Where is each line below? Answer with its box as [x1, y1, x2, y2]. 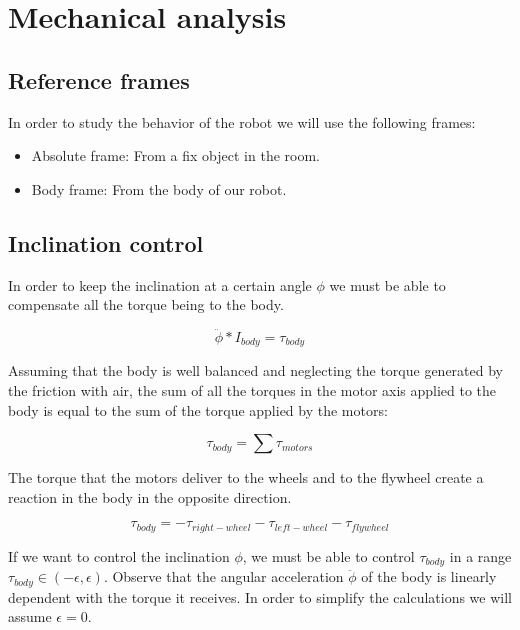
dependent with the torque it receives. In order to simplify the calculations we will [8, 586, 512, 607]
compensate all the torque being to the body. [8, 294, 284, 315]
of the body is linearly [361, 566, 497, 587]
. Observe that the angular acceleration [103, 566, 344, 587]
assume [8, 606, 52, 627]
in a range [449, 545, 512, 566]
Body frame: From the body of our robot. [31, 178, 287, 199]
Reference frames [8, 64, 190, 95]
